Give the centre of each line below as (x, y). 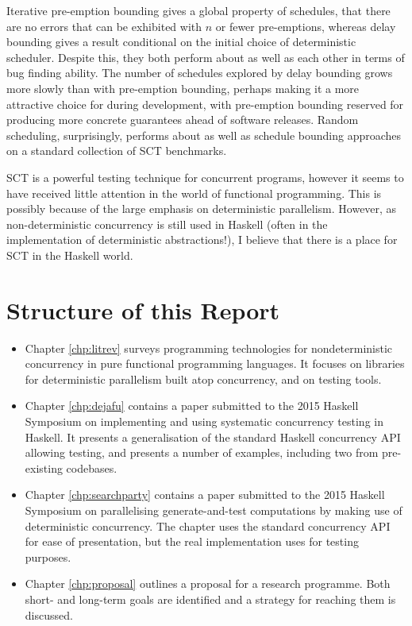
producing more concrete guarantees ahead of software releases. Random (183, 120)
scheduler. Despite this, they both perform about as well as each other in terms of (206, 57)
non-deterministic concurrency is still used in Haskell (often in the (167, 224)
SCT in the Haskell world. (70, 255)
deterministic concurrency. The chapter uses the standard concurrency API (208, 526)
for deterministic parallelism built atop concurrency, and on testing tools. (203, 379)
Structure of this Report (143, 309)
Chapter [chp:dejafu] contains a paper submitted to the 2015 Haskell (192, 406)
